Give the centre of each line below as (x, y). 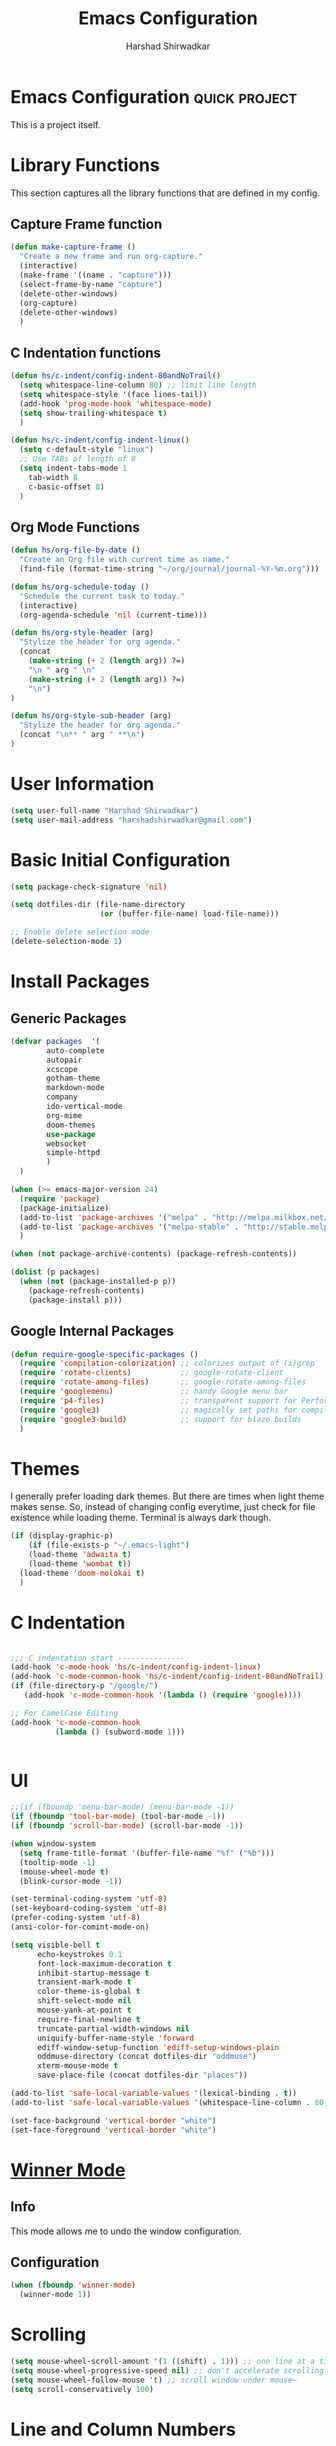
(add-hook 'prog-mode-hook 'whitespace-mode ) (116, 403)
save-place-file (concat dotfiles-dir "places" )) (142, 2075)
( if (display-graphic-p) (62, 1536)
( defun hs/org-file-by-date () (75, 550)
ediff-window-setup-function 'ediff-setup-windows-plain (158, 2047)
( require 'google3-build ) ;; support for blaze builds (160, 1419)
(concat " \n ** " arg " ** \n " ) (82, 735)
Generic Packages (68, 1018)
